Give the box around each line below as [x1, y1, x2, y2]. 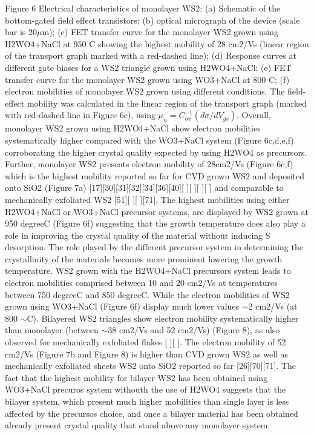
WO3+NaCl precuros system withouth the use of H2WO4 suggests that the [5, 383, 286, 396]
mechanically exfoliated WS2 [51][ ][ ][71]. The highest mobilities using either [5, 193, 290, 205]
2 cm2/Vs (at [248, 300, 298, 313]
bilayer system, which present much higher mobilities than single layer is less [5, 395, 289, 407]
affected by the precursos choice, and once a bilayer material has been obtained [5, 407, 298, 419]
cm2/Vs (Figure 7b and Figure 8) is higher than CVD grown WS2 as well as [5, 347, 289, 360]
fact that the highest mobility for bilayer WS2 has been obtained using [5, 371, 267, 384]
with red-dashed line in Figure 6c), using [5, 108, 155, 121]
